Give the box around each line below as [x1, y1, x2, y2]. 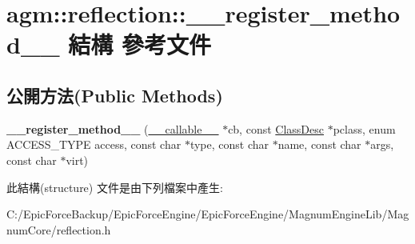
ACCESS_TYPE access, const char [6, 136, 182, 153]
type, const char [190, 136, 269, 153]
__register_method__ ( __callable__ [6, 120, 219, 137]
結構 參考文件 [68, 28, 212, 61]
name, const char [277, 136, 361, 153]
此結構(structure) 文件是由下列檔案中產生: [6, 178, 223, 195]
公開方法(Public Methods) [6, 82, 223, 107]
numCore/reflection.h [6, 221, 111, 238]
